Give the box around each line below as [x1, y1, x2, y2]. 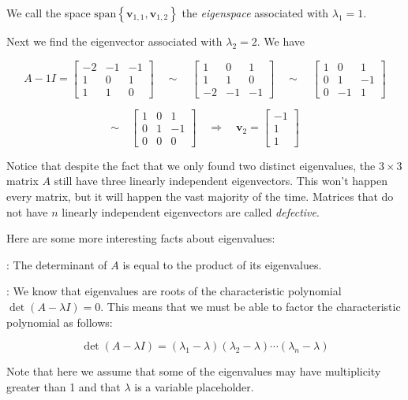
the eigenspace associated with [182, 5, 329, 20]
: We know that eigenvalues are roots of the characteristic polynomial [6, 283, 342, 299]
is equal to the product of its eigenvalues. [122, 256, 322, 272]
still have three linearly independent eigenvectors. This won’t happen [54, 172, 388, 189]
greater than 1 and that [6, 378, 121, 394]
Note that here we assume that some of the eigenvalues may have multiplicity [6, 363, 381, 380]
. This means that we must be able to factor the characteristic [100, 298, 401, 314]
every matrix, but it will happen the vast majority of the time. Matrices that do [6, 187, 394, 204]
